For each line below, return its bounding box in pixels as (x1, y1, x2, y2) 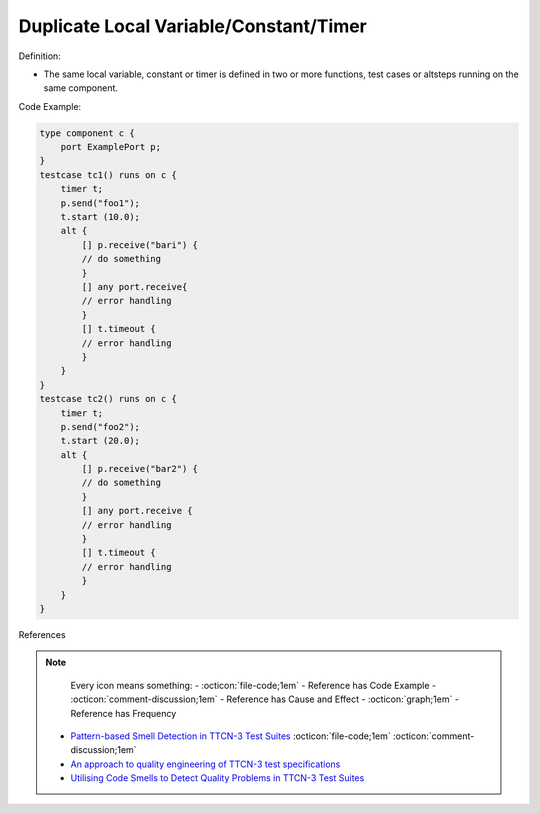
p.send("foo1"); (60, 197, 140, 209)
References (18, 628, 66, 640)
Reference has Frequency (70, 707, 177, 719)
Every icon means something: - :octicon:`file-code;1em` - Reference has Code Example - (70, 679, 437, 691)
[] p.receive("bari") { (81, 239, 199, 250)
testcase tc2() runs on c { (39, 393, 177, 405)
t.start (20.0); (60, 435, 140, 447)
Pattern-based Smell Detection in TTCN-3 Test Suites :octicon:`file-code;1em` (70, 730, 392, 742)
